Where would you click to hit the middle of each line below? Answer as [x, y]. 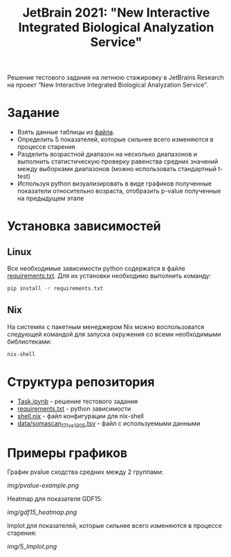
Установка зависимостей [84, 226]
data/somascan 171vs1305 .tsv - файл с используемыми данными [109, 424]
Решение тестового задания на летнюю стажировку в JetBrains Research [116, 78]
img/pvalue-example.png [43, 486]
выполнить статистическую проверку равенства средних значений [118, 161]
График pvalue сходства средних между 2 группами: [85, 472]
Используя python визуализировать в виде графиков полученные [114, 184]
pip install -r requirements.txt [55, 289]
